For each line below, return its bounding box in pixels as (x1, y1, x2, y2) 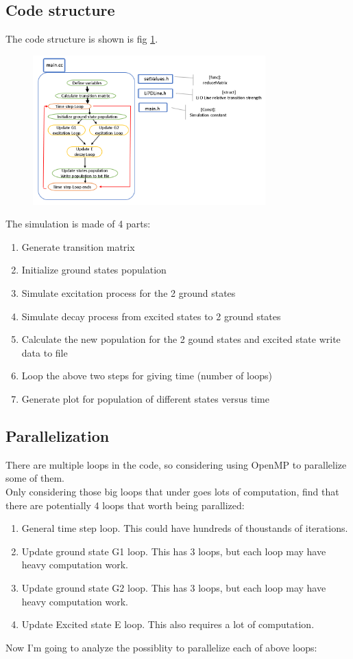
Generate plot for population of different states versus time (21, 392, 269, 406)
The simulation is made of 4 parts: (5, 216, 151, 231)
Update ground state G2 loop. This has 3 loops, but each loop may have (21, 581, 326, 594)
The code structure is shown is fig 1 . (5, 32, 158, 46)
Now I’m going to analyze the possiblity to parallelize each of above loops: (5, 640, 317, 654)
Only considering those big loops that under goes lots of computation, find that (5, 484, 339, 499)
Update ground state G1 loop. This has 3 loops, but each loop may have (21, 544, 326, 558)
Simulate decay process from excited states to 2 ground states (21, 309, 281, 323)
